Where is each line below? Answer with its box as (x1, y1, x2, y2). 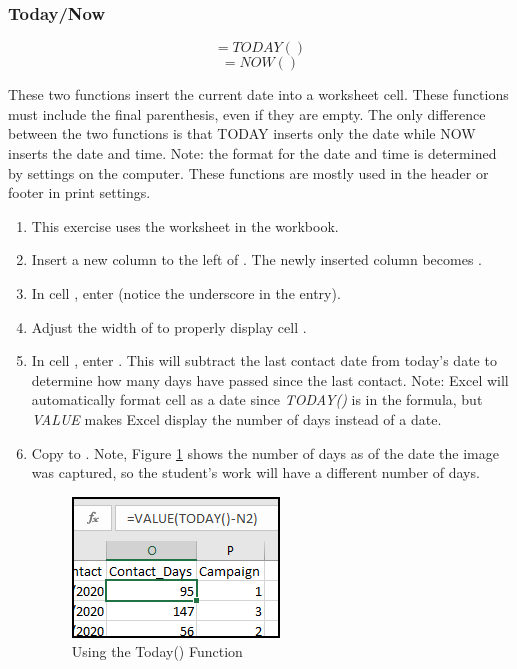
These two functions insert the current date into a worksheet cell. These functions (8, 84, 509, 105)
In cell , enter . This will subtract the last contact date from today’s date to (31, 350, 497, 371)
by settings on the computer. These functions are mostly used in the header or (8, 162, 489, 183)
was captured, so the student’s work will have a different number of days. (31, 462, 480, 483)
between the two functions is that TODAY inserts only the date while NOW (8, 123, 476, 144)
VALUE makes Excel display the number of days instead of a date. (31, 408, 442, 429)
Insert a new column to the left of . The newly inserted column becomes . (31, 249, 482, 270)
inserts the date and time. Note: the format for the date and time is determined (8, 143, 497, 163)
